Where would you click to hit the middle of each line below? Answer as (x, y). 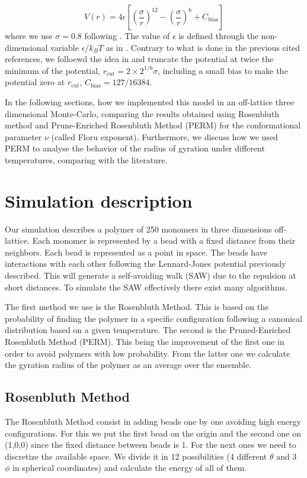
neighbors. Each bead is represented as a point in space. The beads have (136, 252)
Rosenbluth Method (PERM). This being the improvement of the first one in (145, 341)
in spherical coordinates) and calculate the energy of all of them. (130, 468)
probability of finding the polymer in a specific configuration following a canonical (153, 318)
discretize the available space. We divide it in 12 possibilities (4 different (136, 456)
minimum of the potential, (53, 70)
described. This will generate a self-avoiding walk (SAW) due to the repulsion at (151, 275)
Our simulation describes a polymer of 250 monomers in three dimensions (138, 229)
